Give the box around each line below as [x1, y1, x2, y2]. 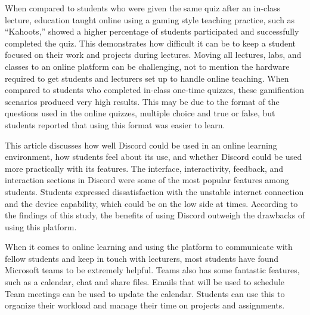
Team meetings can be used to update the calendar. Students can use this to [5, 287, 285, 299]
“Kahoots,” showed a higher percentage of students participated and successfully [5, 25, 299, 38]
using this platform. [5, 220, 77, 233]
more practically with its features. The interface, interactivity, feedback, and [5, 162, 284, 174]
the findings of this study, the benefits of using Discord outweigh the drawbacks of [5, 209, 305, 221]
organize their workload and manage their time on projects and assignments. [5, 299, 285, 311]
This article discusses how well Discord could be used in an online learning [5, 138, 277, 151]
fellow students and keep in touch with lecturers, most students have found [5, 252, 279, 264]
